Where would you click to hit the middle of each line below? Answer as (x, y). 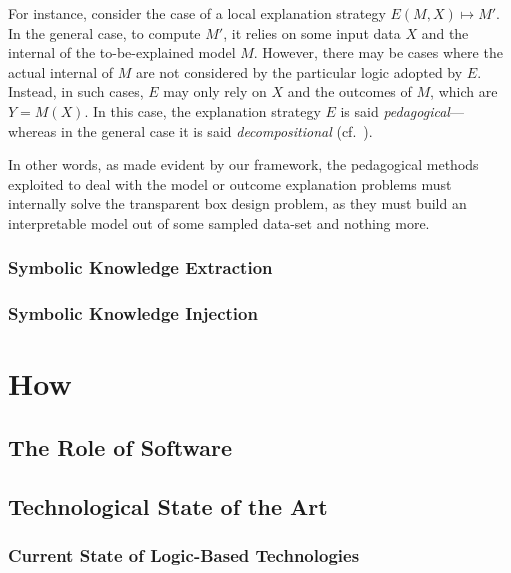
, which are (464, 91)
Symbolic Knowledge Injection (133, 313)
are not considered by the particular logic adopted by (299, 71)
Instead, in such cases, (76, 91)
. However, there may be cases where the (378, 52)
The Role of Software (120, 446)
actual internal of (61, 71)
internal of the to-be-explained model (122, 52)
